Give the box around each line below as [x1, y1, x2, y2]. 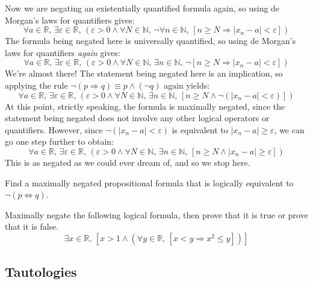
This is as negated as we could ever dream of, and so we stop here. [5, 156, 250, 168]
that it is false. [5, 220, 59, 233]
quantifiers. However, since [5, 123, 103, 136]
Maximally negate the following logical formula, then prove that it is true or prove [5, 208, 308, 221]
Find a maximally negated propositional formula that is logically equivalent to [5, 176, 294, 189]
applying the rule [5, 78, 68, 91]
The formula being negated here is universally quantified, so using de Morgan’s [5, 34, 296, 47]
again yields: [164, 78, 210, 91]
